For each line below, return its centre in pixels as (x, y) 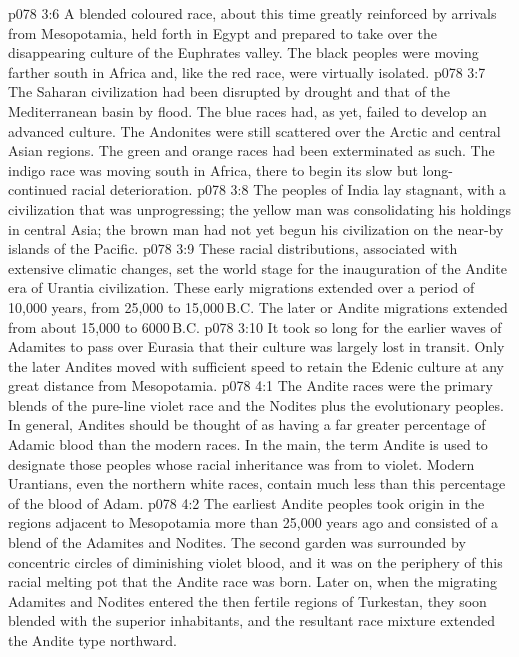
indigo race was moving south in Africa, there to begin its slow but (213, 169)
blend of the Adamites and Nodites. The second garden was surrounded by (237, 542)
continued (38, 189)
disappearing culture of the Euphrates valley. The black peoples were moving (243, 52)
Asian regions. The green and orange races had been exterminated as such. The (251, 150)
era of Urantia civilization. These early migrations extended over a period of (241, 287)
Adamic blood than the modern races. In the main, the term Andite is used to (248, 444)
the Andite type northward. (92, 640)
